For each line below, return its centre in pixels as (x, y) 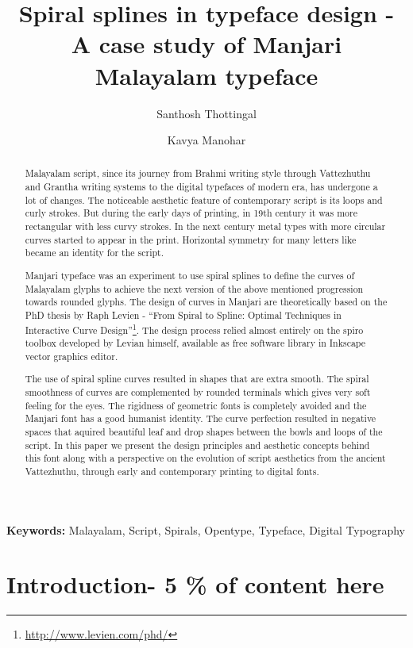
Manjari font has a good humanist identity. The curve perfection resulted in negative (201, 418)
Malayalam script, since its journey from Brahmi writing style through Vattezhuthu (198, 173)
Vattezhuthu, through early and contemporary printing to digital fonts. (172, 472)
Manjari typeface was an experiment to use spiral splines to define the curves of (190, 275)
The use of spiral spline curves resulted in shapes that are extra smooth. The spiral (197, 379)
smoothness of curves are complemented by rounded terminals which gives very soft (198, 392)
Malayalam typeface (206, 75)
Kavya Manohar (206, 140)
